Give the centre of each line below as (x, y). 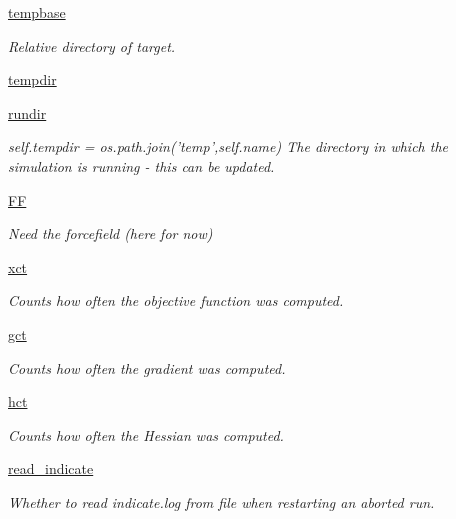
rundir (27, 112)
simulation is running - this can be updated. (141, 165)
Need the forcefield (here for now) (110, 233)
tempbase (37, 12)
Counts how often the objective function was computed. (176, 300)
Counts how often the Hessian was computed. (146, 434)
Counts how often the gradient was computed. (147, 367)
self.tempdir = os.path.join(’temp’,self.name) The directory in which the (228, 146)
